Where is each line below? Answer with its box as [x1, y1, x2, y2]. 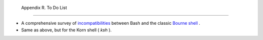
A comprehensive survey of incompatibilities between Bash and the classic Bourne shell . [21, 20, 201, 26]
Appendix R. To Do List [21, 5, 67, 10]
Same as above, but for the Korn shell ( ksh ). [21, 27, 112, 33]
